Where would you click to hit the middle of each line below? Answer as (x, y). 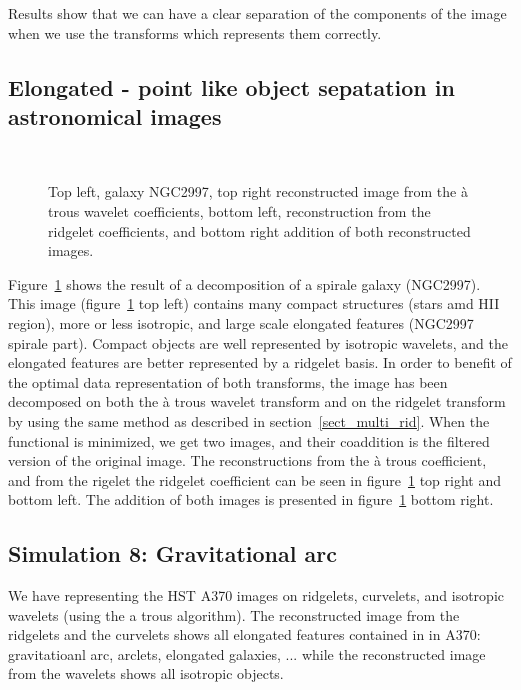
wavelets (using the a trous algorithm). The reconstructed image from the (234, 614)
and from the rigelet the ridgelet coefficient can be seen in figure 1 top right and (254, 479)
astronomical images (115, 115)
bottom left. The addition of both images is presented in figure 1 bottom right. (251, 499)
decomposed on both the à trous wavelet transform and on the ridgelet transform (257, 401)
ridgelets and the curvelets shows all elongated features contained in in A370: (244, 634)
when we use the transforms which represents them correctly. (195, 32)
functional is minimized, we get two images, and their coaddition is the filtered (249, 440)
